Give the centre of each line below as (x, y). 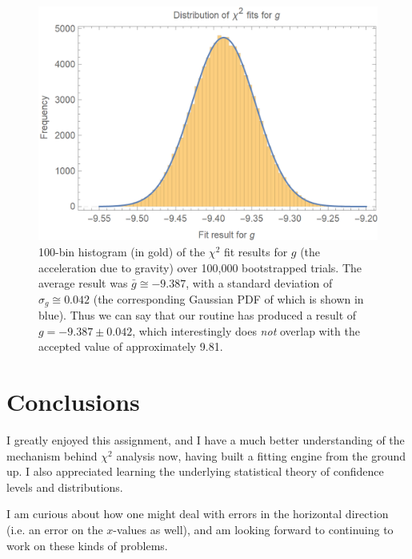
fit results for (256, 251)
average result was (83, 283)
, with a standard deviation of (259, 283)
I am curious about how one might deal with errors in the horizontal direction (198, 514)
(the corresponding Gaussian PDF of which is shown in (228, 298)
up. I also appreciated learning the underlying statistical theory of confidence (195, 471)
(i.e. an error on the (55, 530)
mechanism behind (52, 455)
